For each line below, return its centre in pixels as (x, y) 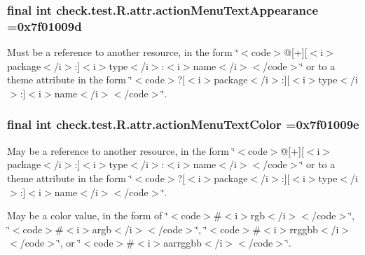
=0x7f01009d (44, 26)
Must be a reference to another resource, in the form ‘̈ (123, 52)
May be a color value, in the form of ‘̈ (88, 215)
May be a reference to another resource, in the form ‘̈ (121, 150)
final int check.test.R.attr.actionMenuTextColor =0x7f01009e (183, 124)
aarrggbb (182, 243)
